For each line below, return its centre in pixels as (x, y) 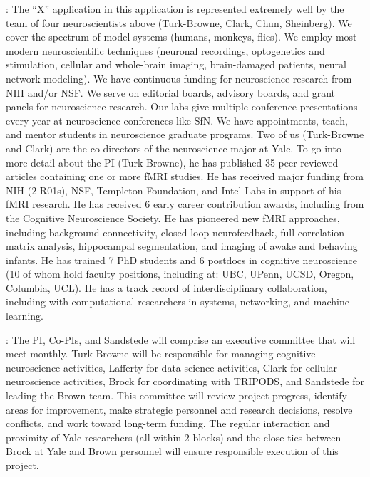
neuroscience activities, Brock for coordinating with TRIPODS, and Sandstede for (185, 381)
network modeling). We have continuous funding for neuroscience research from (179, 78)
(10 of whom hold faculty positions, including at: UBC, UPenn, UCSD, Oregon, (180, 274)
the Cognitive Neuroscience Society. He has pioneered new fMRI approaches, (173, 217)
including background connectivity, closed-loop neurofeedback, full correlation (175, 232)
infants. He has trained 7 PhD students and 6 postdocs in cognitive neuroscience (181, 260)
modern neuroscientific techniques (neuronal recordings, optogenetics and (165, 50)
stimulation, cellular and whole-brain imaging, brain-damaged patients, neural (176, 64)
